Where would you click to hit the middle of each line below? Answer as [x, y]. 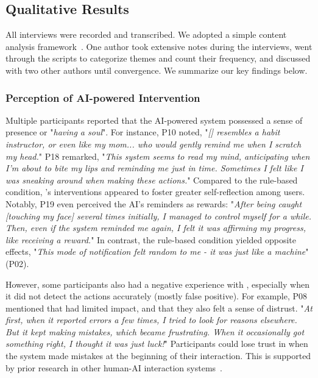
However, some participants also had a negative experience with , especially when [157, 284]
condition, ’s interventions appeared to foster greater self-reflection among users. [155, 192]
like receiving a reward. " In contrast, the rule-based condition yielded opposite [151, 239]
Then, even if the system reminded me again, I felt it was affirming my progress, [156, 228]
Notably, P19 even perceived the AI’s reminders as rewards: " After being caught [154, 203]
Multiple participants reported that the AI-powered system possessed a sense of [154, 120]
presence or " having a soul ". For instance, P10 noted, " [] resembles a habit [143, 132]
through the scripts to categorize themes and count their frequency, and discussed [158, 58]
